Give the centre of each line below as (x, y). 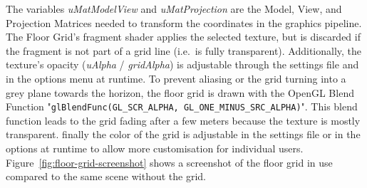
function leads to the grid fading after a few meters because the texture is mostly (183, 120)
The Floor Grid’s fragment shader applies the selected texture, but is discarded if (183, 37)
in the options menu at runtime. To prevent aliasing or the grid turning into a (176, 78)
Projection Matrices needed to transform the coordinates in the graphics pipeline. (184, 22)
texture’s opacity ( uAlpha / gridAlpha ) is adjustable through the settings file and (182, 64)
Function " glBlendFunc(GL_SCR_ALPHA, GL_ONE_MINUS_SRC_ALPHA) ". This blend (182, 106)
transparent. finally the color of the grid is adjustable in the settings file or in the (183, 134)
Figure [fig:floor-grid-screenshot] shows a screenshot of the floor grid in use (169, 162)
